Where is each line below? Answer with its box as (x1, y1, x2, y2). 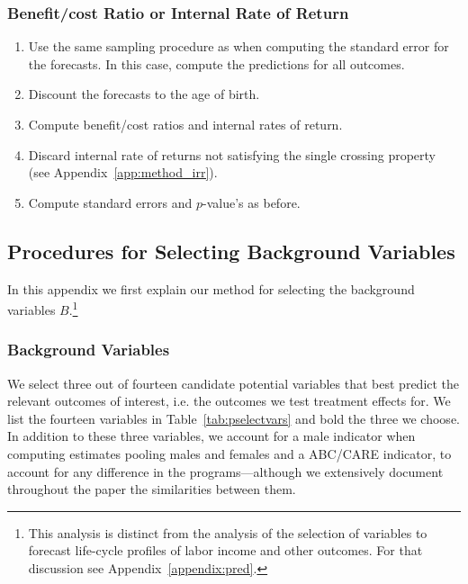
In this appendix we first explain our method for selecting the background (7, 279, 415, 298)
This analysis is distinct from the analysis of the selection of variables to (28, 523, 427, 542)
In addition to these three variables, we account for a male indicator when (7, 427, 416, 445)
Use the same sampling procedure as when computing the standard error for (28, 37, 449, 56)
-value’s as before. (202, 193, 301, 211)
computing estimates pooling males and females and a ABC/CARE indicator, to (7, 445, 452, 463)
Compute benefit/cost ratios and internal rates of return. (28, 115, 343, 133)
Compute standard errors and (28, 193, 193, 211)
